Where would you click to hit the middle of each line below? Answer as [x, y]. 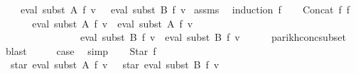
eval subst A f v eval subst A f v [113, 23]
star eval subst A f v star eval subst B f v [115, 64]
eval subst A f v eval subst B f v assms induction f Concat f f [185, 9]
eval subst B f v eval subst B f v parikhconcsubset [213, 37]
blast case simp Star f [81, 50]
